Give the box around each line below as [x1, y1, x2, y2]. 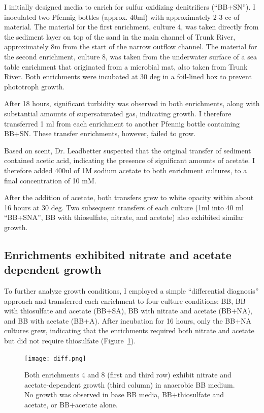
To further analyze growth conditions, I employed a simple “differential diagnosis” [4, 285, 259, 296]
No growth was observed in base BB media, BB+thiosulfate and [24, 389, 224, 400]
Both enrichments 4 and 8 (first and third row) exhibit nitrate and [24, 369, 232, 380]
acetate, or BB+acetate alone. [24, 399, 118, 410]
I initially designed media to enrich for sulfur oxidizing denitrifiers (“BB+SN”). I [4, 2, 256, 12]
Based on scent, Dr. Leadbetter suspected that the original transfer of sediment [4, 145, 251, 155]
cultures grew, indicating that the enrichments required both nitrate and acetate [4, 325, 254, 336]
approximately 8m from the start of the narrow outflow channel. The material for [4, 41, 257, 52]
